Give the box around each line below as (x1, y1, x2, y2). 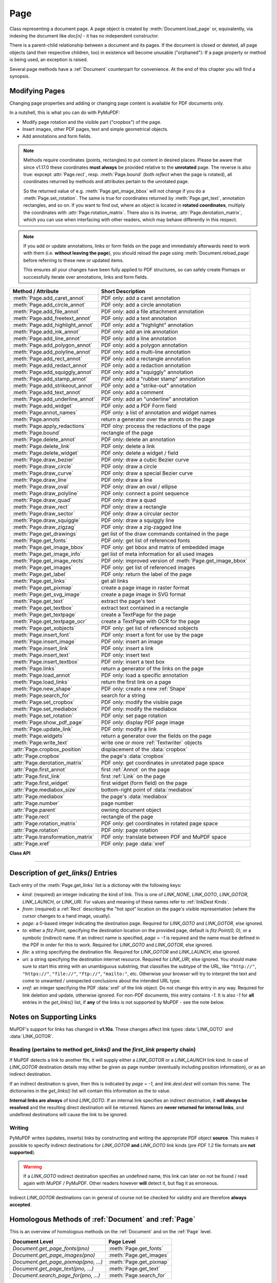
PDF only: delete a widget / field (101, 450, 179, 456)
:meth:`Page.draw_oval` (12, 483, 70, 490)
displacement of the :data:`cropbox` (101, 746, 188, 753)
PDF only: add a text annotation (101, 315, 177, 322)
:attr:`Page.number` (12, 800, 60, 807)
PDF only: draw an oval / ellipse (101, 483, 177, 490)
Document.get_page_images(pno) (12, 1251, 95, 1258)
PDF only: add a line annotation (101, 335, 176, 342)
